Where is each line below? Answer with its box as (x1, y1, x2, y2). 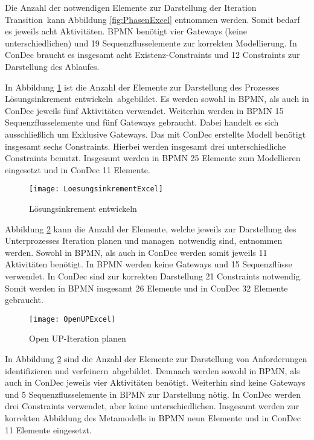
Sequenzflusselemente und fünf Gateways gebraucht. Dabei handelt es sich (5, 116, 279, 129)
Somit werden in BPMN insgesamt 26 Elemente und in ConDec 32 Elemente (5, 281, 288, 294)
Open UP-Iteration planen (29, 332, 126, 345)
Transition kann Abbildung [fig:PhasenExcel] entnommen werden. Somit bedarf (5, 13, 300, 25)
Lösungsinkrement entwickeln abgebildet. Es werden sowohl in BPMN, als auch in (5, 92, 309, 105)
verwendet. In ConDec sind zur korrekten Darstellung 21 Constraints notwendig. (5, 269, 303, 282)
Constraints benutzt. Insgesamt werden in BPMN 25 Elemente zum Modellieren (5, 151, 301, 164)
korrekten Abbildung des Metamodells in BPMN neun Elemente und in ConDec (5, 411, 301, 424)
